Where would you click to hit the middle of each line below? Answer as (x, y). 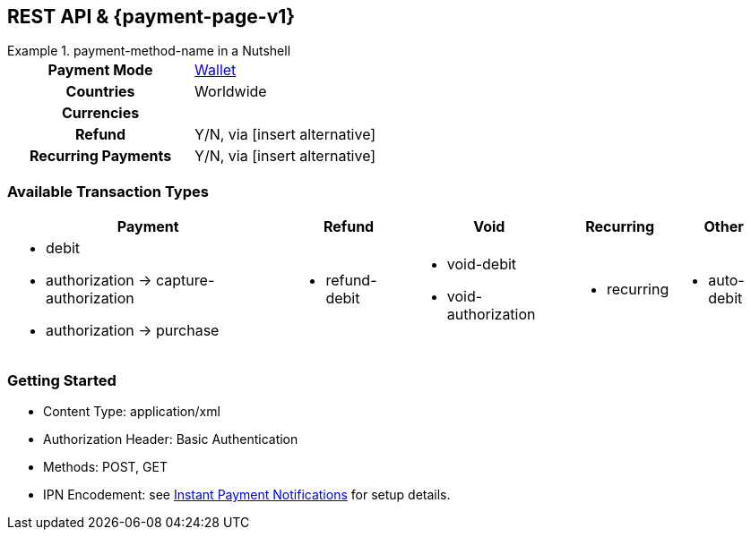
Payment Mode (100, 70)
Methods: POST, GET (105, 466)
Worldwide (231, 92)
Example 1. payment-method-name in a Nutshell (149, 51)
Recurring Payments (100, 156)
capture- (186, 281)
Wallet (216, 70)
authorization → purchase (133, 331)
